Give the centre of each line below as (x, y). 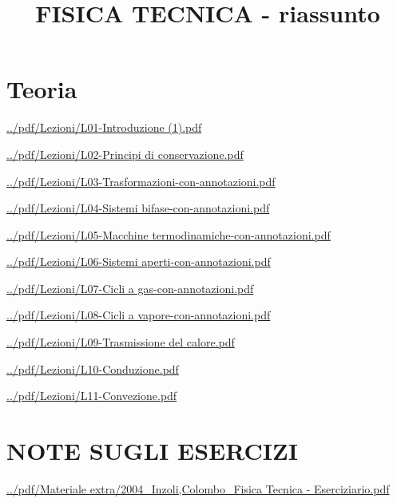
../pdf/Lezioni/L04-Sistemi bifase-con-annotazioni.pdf (138, 208)
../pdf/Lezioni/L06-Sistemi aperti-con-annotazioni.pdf (139, 261)
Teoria (42, 89)
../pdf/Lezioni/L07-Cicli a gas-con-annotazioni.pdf (130, 288)
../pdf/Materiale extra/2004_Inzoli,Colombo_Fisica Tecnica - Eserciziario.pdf (198, 488)
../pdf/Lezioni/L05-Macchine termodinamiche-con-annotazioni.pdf (169, 234)
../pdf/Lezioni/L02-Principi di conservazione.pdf (125, 154)
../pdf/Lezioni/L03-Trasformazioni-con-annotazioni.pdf (141, 181)
